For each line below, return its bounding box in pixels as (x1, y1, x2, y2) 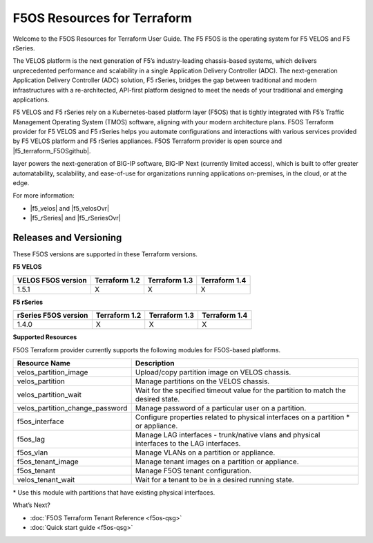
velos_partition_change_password (17, 403, 128, 413)
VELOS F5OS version (17, 275, 87, 285)
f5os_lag (17, 435, 45, 444)
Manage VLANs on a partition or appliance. (135, 448, 276, 457)
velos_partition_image (17, 368, 88, 377)
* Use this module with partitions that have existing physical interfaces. (12, 488, 216, 497)
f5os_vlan (17, 448, 48, 457)
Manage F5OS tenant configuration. (135, 466, 252, 476)
